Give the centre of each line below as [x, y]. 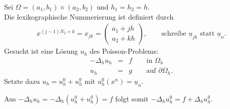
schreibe [174, 34]
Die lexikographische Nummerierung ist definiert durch [89, 16]
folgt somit [132, 98]
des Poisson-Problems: [124, 51]
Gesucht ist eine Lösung [41, 51]
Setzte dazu [22, 81]
